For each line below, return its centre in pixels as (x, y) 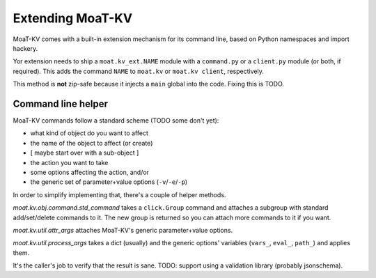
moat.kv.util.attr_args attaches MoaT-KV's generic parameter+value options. (123, 230)
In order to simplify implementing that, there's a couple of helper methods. (119, 194)
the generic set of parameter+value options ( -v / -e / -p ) (109, 182)
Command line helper (60, 103)
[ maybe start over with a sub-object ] (85, 153)
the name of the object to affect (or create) (92, 143)
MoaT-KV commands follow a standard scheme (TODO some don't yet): (116, 121)
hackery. (25, 48)
